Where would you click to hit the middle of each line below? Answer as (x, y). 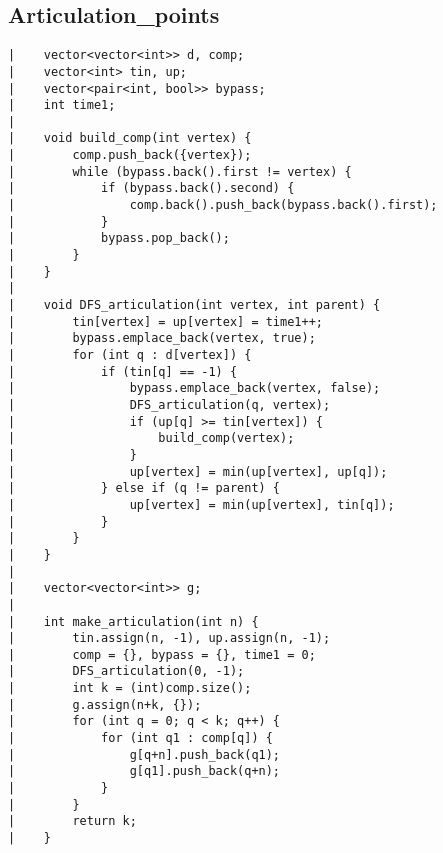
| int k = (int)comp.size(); (130, 688)
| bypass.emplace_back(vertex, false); (194, 388)
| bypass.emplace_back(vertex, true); (162, 338)
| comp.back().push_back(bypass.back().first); (223, 205)
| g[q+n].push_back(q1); (144, 754)
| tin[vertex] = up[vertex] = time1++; (165, 321)
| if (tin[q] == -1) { (123, 371)
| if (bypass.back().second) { (151, 188)
